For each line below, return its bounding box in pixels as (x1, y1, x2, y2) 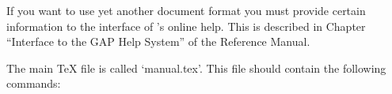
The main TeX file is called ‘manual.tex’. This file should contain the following (6, 59, 386, 76)
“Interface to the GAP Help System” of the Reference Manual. (6, 33, 310, 50)
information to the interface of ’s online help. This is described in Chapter (6, 17, 366, 34)
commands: (6, 75, 61, 92)
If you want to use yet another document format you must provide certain (6, 2, 366, 18)
